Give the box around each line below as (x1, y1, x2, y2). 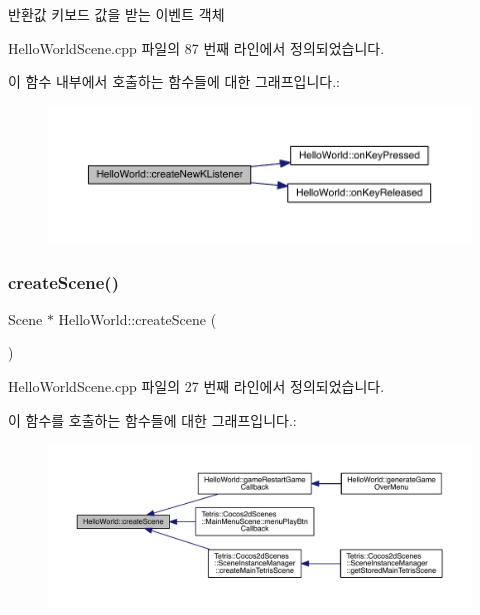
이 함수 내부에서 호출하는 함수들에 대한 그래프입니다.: (8, 71, 340, 92)
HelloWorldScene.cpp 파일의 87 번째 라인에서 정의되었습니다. (8, 37, 385, 58)
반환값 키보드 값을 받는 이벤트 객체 (8, 4, 225, 24)
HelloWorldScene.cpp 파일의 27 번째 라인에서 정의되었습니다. (8, 376, 385, 397)
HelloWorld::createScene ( (58, 308, 217, 329)
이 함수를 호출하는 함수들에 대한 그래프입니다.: (8, 409, 297, 430)
